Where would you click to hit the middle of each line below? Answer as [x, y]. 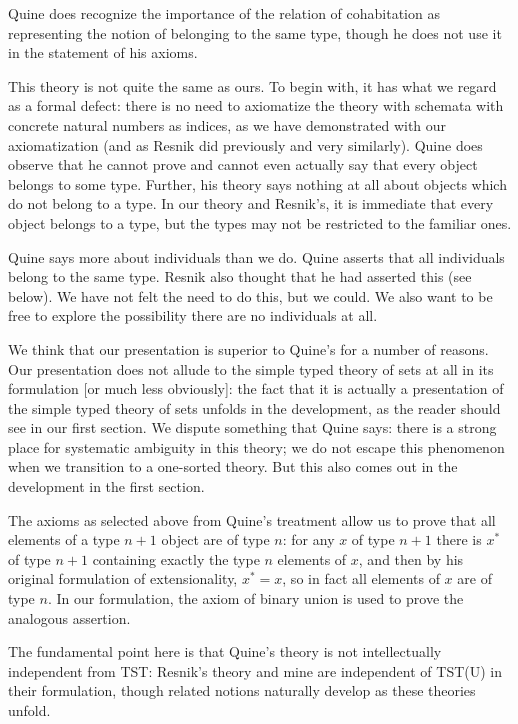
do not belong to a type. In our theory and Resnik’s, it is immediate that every [251, 203]
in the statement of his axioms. [103, 52]
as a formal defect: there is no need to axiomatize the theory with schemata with [256, 105]
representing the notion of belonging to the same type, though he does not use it [255, 32]
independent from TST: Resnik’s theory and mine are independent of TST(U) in [255, 670]
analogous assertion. [69, 617]
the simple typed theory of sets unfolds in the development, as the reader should [254, 407]
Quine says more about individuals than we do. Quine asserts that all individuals [256, 256]
